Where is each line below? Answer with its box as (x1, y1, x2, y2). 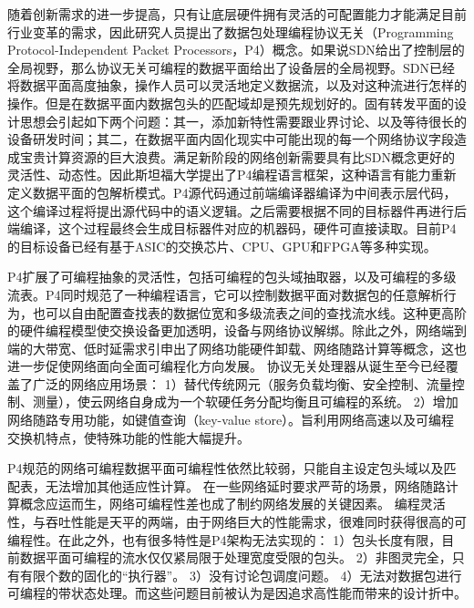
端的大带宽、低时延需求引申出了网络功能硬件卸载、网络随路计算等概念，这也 (7, 338, 467, 357)
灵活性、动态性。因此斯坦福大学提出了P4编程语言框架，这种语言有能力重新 (7, 165, 457, 184)
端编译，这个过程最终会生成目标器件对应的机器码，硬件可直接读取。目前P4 (7, 219, 457, 238)
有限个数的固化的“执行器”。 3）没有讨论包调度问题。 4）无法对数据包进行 (19, 565, 462, 584)
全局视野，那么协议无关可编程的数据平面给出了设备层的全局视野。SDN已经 (7, 57, 455, 77)
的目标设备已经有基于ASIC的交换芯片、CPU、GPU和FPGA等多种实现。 (7, 236, 437, 255)
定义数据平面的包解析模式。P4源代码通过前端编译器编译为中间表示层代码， (7, 182, 457, 201)
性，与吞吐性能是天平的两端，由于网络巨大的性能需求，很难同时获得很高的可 (7, 512, 467, 531)
